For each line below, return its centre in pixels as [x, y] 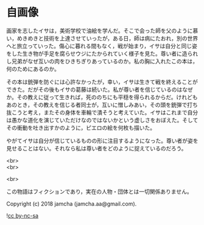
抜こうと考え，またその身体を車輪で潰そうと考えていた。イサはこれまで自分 [102, 112]
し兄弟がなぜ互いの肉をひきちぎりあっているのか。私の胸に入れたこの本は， [102, 61]
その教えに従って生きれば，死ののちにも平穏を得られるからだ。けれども [107, 97]
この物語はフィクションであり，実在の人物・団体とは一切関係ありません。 [100, 191]
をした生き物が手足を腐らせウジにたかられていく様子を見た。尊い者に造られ [102, 53]
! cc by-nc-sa [22, 215]
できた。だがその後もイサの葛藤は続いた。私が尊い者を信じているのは [94, 89]
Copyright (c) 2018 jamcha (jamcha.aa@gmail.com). [72, 204]
